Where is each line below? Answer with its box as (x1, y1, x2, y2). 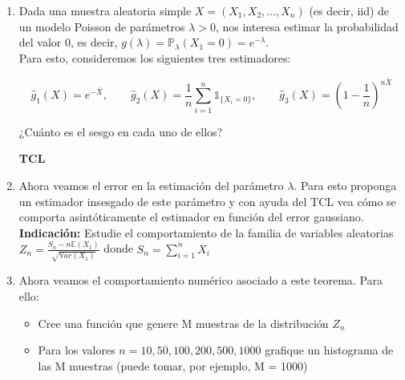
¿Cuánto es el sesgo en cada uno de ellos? (18, 123, 223, 139)
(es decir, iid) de (309, 2, 390, 18)
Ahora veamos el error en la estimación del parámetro (18, 176, 284, 193)
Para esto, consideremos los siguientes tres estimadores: (18, 49, 291, 66)
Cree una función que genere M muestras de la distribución (38, 314, 329, 331)
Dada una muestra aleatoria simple (18, 2, 192, 18)
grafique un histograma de (265, 342, 394, 358)
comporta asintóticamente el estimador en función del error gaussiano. (18, 208, 364, 225)
